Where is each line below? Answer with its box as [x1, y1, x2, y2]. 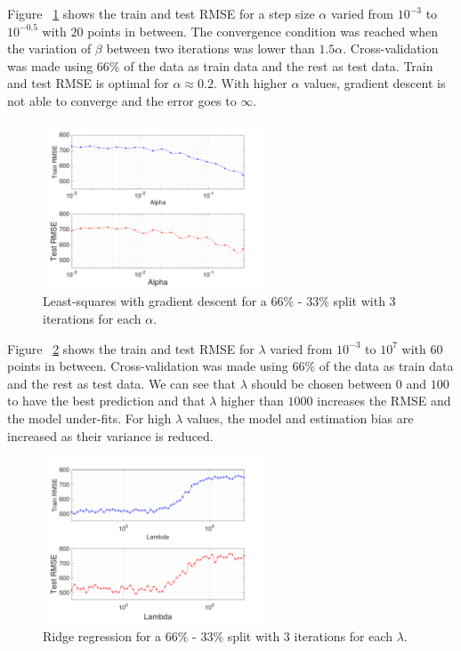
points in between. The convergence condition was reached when [87, 21, 438, 40]
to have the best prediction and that [7, 391, 206, 410]
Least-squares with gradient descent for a [43, 292, 267, 310]
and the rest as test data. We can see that [7, 374, 236, 392]
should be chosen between [251, 374, 392, 392]
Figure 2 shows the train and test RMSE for [7, 339, 255, 358]
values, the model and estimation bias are [186, 408, 414, 427]
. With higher [213, 74, 287, 92]
